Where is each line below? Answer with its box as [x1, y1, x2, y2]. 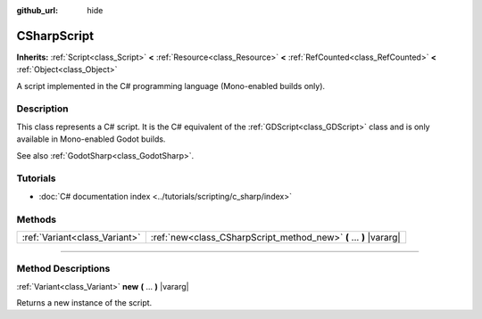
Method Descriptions [16, 263, 111, 275]
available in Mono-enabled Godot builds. [16, 134, 166, 144]
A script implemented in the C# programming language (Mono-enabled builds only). [16, 80, 326, 91]
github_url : [16, 5, 58, 15]
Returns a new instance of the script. [16, 298, 153, 308]
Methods [16, 213, 57, 225]
